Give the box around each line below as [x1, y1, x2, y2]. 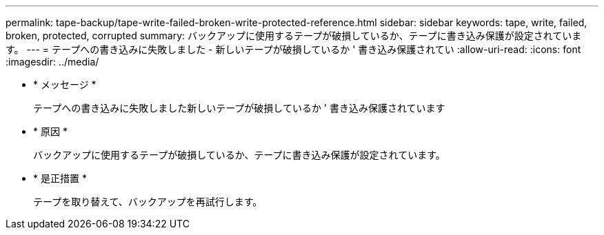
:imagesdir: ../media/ [6, 56, 99, 68]
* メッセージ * [33, 79, 97, 90]
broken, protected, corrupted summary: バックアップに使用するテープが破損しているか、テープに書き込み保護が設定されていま [6, 30, 582, 41]
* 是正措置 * [33, 172, 87, 184]
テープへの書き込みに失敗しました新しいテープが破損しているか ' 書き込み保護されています [33, 102, 445, 114]
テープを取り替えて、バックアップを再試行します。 [33, 196, 263, 207]
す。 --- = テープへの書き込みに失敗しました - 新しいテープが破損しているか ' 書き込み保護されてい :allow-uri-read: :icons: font [6, 43, 581, 55]
